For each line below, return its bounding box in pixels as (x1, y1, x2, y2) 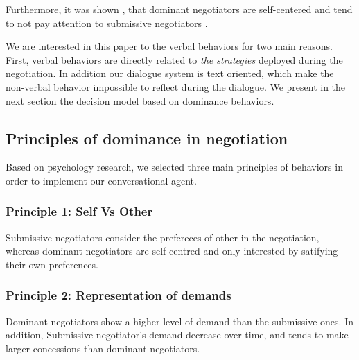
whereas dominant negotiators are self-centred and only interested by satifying (6, 243, 338, 258)
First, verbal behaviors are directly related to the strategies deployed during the (6, 52, 343, 67)
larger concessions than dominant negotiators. (6, 341, 200, 355)
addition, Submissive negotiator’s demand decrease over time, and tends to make (6, 327, 349, 342)
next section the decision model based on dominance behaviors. (6, 93, 274, 108)
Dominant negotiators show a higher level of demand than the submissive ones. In (6, 314, 353, 328)
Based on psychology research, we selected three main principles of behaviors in (6, 160, 343, 174)
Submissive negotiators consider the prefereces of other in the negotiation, (6, 230, 319, 244)
